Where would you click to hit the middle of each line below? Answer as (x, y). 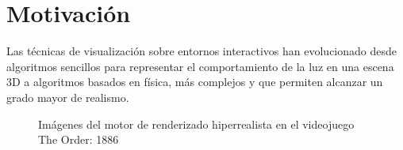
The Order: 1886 (79, 139)
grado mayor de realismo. (68, 97)
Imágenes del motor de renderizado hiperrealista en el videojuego (196, 124)
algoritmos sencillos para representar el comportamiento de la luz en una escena (200, 66)
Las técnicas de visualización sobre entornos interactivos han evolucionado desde (201, 51)
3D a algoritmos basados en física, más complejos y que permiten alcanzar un (195, 82)
